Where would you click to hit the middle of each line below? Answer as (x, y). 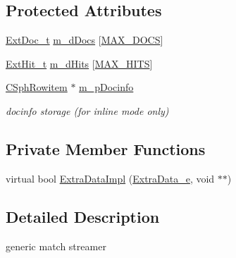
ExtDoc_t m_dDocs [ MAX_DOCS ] (85, 40)
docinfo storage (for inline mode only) (87, 110)
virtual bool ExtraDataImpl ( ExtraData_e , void (110, 178)
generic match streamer (56, 246)
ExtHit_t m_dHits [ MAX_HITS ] (79, 63)
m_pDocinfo (106, 87)
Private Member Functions (106, 148)
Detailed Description (83, 216)
